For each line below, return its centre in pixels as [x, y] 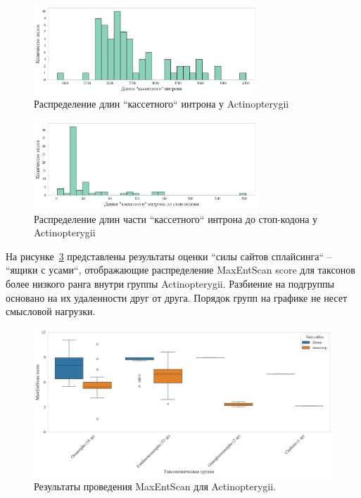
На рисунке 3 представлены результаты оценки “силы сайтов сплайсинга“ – [169, 256]
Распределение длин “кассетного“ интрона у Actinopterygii [161, 103]
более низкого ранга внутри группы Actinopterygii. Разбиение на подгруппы [170, 283]
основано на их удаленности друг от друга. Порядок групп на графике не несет [177, 297]
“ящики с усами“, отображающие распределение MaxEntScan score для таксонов [180, 270]
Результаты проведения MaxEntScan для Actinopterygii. [155, 486]
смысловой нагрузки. [51, 311]
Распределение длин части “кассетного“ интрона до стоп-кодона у [176, 218]
